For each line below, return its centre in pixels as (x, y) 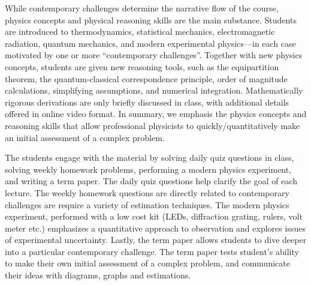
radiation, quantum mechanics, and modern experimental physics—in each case (150, 43)
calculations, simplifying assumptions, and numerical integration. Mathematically (154, 90)
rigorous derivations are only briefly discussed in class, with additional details (147, 102)
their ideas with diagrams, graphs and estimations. (98, 275)
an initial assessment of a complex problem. (85, 137)
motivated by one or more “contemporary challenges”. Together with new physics (154, 55)
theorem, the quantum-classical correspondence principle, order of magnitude (146, 78)
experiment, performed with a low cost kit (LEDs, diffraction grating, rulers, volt (154, 216)
